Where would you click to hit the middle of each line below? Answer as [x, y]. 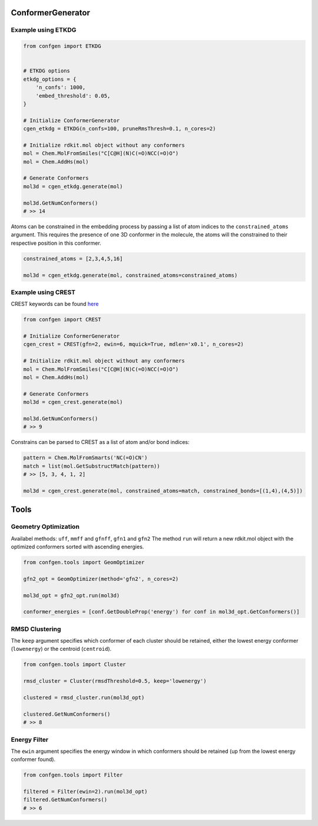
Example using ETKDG [44, 30]
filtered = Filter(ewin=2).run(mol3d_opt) [85, 792]
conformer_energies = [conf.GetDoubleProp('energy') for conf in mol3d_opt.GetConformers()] [161, 612]
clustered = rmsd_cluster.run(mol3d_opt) [84, 697]
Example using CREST [43, 292]
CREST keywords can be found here [55, 304]
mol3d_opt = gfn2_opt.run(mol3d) [72, 595]
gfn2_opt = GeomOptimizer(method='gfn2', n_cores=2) [101, 579]
